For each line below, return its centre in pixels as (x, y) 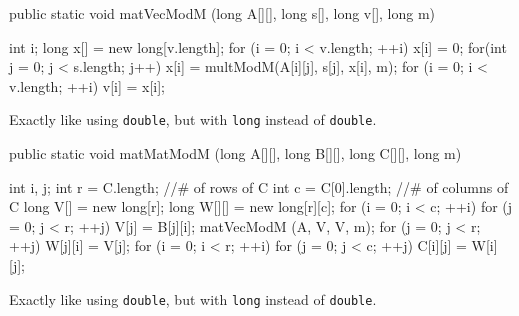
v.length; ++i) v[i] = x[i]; (87, 85)
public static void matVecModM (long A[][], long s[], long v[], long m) (222, 13)
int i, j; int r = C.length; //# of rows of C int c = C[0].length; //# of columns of (259, 186)
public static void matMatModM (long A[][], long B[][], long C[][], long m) (235, 153)
